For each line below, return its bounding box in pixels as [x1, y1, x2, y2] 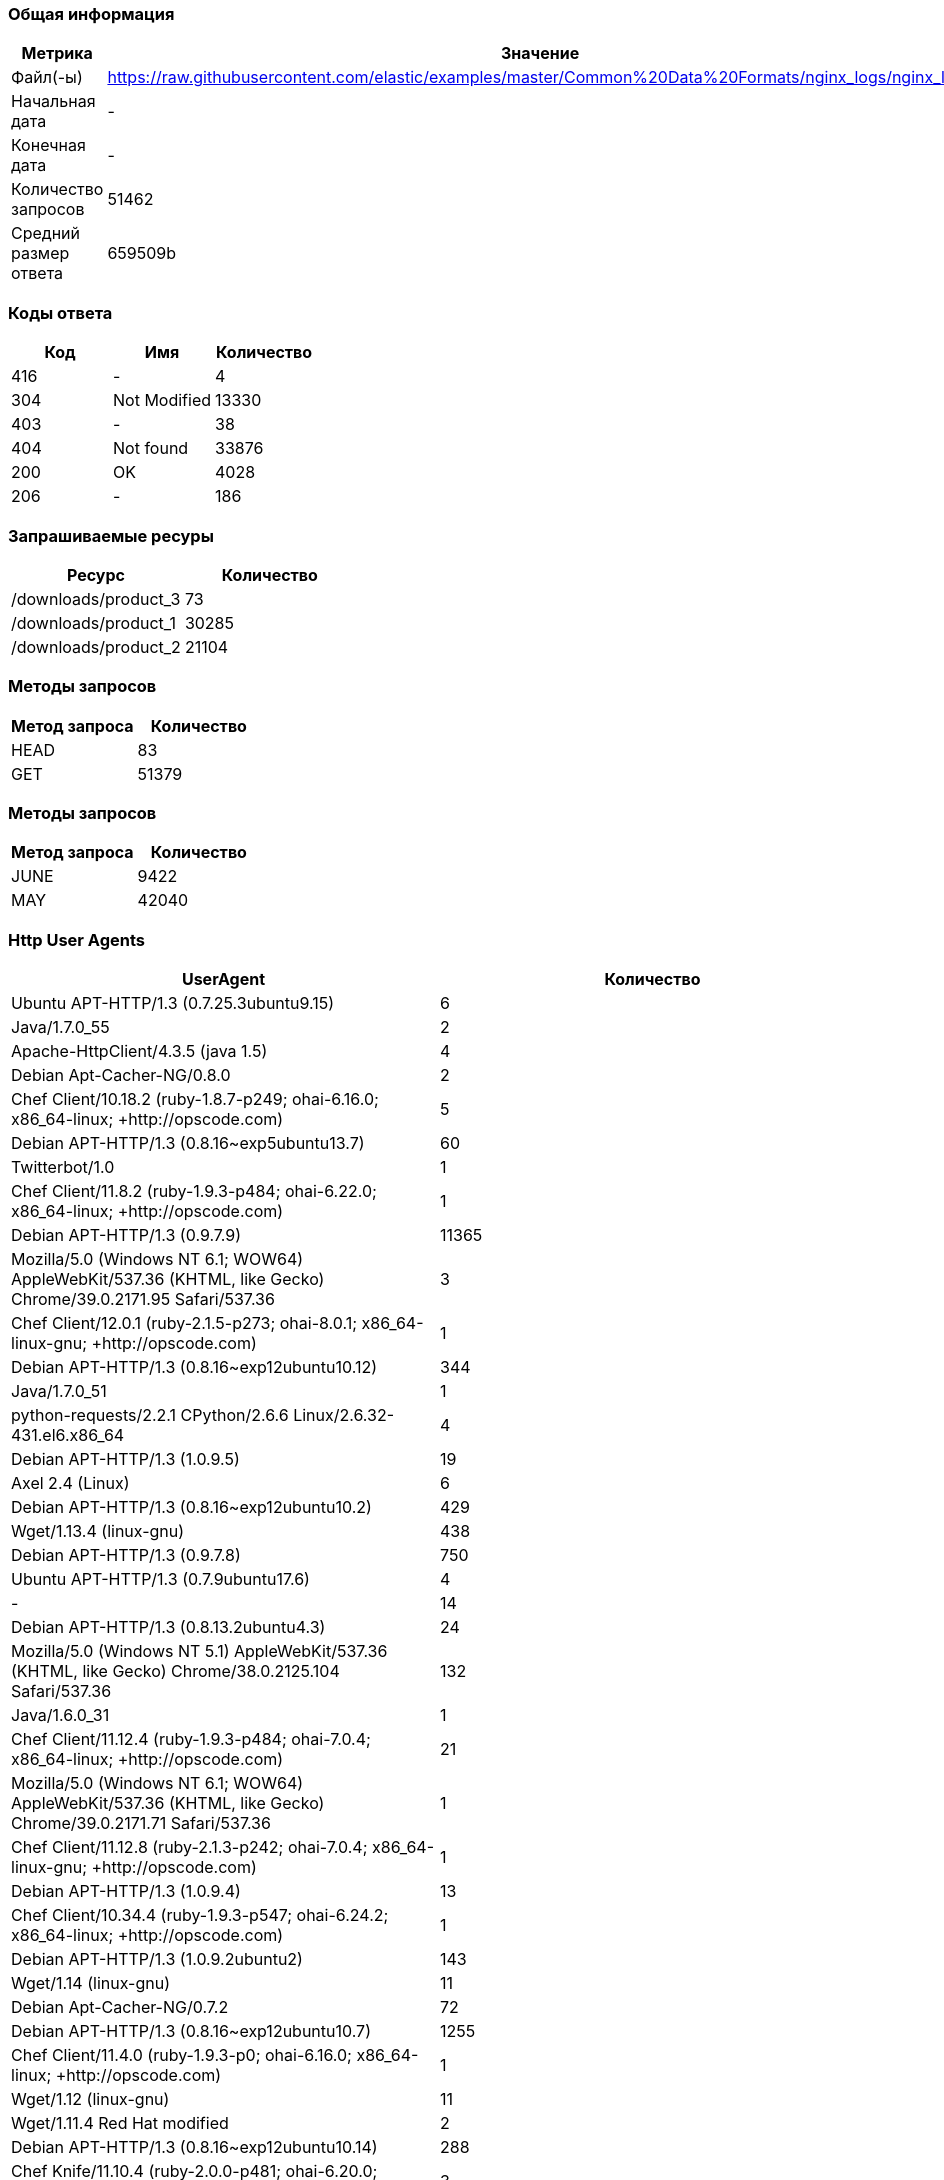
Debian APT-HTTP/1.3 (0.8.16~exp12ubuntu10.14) [11, 2137, 378, 2158]
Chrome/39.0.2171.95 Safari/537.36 [11, 1289, 275, 1310]
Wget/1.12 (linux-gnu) [11, 2089, 170, 2110]
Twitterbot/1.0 [11, 1157, 115, 1178]
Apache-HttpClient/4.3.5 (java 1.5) [11, 1041, 268, 1062]
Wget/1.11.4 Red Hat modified [11, 2113, 229, 2134]
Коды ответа [8, 302, 113, 323]
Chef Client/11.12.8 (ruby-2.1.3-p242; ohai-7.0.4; [11, 1837, 368, 1858]
